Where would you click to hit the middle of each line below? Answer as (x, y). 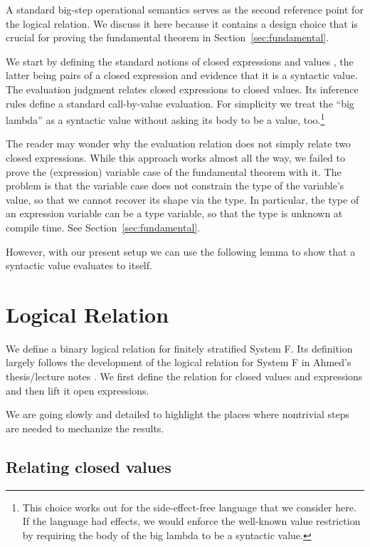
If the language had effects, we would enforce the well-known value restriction (191, 521)
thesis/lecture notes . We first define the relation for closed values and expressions (184, 376)
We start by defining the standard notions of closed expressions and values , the (180, 61)
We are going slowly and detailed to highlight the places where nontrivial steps (178, 414)
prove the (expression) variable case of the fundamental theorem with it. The (174, 171)
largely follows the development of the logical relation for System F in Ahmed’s (179, 362)
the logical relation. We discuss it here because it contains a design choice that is (182, 23)
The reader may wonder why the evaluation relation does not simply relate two (178, 144)
